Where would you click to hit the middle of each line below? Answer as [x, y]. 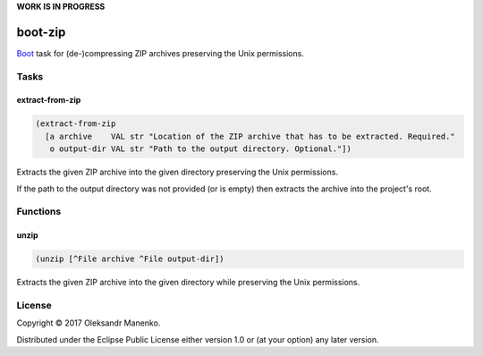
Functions [39, 212]
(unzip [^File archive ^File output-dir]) [130, 259]
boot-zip [41, 32]
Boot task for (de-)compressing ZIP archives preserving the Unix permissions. [160, 53]
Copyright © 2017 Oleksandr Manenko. [89, 323]
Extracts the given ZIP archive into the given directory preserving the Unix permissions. [178, 172]
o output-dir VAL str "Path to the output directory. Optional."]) [201, 149]
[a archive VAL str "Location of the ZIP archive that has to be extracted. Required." [250, 136]
